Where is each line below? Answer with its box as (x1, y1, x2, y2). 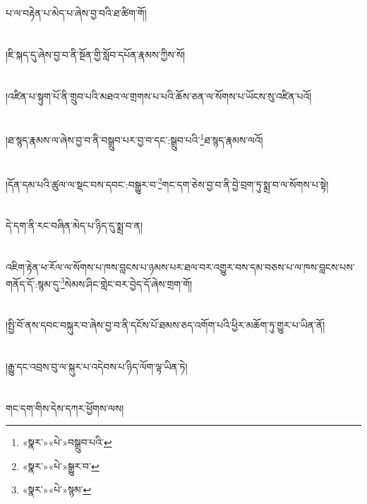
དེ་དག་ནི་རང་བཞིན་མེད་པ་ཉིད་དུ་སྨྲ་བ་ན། (6, 218, 143, 233)
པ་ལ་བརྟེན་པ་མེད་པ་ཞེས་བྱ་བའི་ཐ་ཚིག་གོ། (6, 6, 147, 20)
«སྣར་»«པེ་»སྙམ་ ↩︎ (22, 482, 92, 497)
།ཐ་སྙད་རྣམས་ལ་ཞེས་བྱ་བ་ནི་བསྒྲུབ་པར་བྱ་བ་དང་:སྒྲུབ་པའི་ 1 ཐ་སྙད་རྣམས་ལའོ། (6, 131, 263, 147)
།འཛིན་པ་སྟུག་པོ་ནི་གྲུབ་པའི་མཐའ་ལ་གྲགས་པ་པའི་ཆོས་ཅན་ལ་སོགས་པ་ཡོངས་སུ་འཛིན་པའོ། (6, 88, 312, 103)
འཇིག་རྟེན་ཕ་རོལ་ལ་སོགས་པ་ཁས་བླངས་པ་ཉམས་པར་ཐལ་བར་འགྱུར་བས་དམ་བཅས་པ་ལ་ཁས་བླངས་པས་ (6, 260, 355, 274)
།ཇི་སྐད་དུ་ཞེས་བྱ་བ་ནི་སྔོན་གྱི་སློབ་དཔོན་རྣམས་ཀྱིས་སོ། (6, 47, 186, 61)
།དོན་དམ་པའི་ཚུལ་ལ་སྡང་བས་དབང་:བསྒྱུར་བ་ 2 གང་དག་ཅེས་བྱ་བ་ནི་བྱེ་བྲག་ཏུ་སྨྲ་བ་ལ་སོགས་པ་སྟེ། (6, 174, 329, 191)
